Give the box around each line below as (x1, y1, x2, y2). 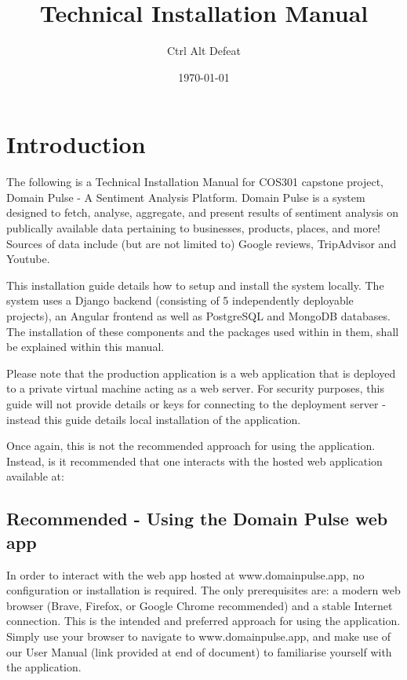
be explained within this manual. (6, 338, 165, 355)
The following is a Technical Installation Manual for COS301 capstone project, (6, 174, 383, 190)
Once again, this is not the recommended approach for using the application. (6, 437, 376, 454)
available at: (6, 468, 64, 484)
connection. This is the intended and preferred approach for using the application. (6, 612, 401, 629)
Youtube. (6, 250, 50, 267)
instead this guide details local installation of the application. (6, 411, 301, 427)
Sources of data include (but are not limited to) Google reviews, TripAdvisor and (6, 235, 397, 251)
